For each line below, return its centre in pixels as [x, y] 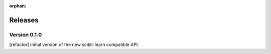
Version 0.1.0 [26, 34]
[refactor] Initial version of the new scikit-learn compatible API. [74, 44]
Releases [24, 20]
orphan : [18, 6]
